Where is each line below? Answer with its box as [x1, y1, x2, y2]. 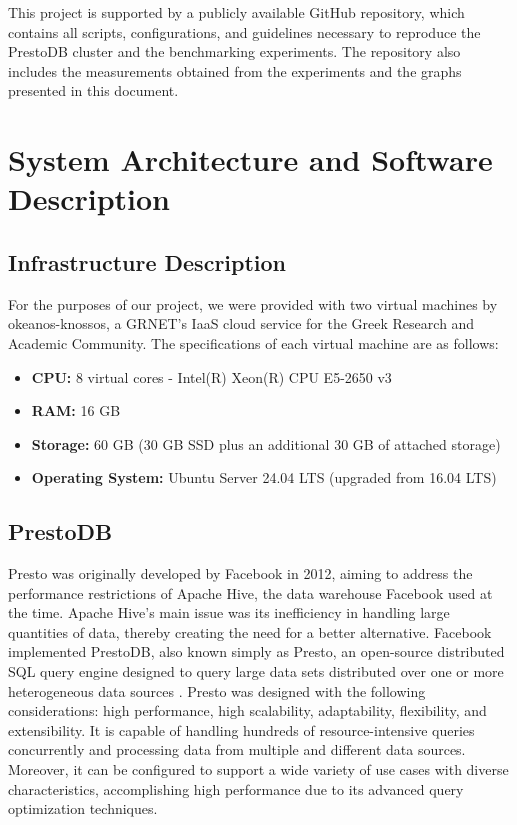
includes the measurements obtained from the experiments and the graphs [8, 60, 462, 81]
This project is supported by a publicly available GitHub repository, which [8, 2, 465, 22]
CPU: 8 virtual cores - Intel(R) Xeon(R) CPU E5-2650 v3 [31, 366, 392, 387]
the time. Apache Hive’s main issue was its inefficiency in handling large [8, 602, 450, 623]
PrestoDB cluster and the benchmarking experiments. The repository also [8, 41, 461, 62]
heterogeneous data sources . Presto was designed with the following [8, 680, 426, 701]
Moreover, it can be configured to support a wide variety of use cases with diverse [8, 759, 509, 780]
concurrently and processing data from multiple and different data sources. [8, 739, 466, 760]
